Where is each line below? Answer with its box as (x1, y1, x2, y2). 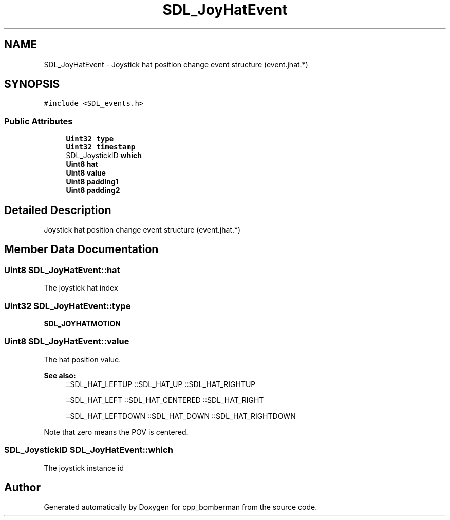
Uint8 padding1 (66, 177, 119, 186)
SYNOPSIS (4, 78, 60, 91)
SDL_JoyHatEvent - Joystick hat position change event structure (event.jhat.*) (44, 60, 308, 69)
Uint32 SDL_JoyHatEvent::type (4, 300, 131, 311)
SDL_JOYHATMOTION (44, 319, 121, 328)
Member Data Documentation (4, 243, 159, 256)
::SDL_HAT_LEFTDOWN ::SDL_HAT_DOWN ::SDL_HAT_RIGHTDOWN (66, 411, 296, 420)
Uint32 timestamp (66, 143, 136, 151)
